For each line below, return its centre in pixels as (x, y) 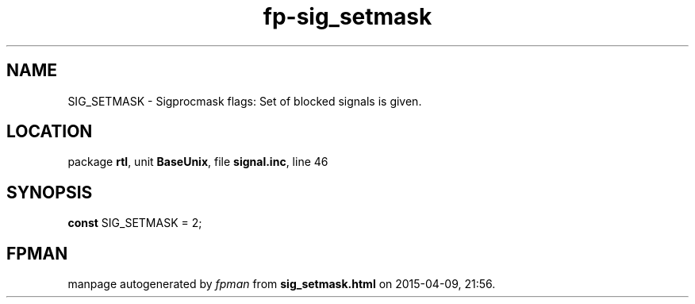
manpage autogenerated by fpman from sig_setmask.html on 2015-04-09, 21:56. (282, 284)
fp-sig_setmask (347, 17)
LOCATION (50, 132)
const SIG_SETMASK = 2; (135, 223)
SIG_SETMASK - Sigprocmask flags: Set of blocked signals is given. (245, 101)
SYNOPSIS (50, 192)
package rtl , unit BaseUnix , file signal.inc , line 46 (198, 162)
